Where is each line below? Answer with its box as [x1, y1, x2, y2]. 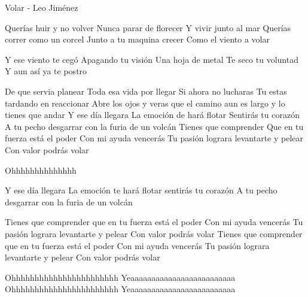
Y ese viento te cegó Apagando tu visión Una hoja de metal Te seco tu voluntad [5, 53, 298, 65]
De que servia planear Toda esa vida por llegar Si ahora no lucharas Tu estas [5, 84, 287, 97]
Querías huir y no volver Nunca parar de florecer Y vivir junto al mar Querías [5, 21, 291, 34]
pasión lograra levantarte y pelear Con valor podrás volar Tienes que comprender [5, 227, 303, 240]
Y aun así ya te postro [5, 65, 87, 77]
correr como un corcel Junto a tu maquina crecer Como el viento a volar [5, 33, 270, 46]
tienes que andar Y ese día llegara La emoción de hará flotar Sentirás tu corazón [5, 108, 300, 121]
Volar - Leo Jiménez [5, 1, 78, 13]
